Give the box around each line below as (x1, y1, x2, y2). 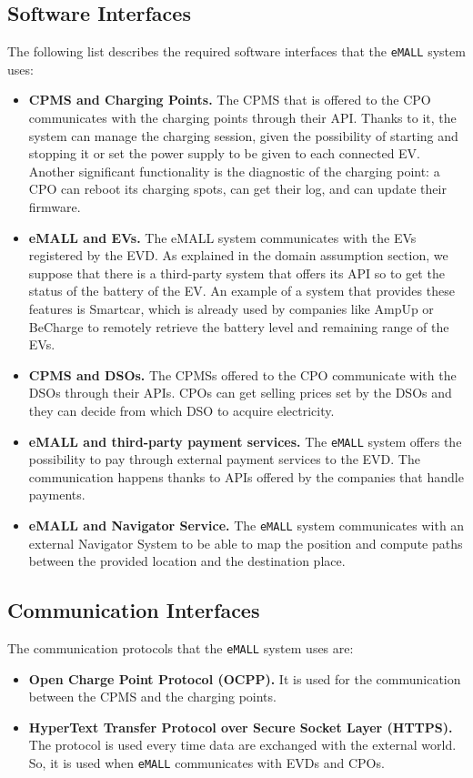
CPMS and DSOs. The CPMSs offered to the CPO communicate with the (28, 365, 457, 384)
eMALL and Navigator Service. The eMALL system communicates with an (28, 515, 465, 534)
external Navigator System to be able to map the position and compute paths (28, 533, 463, 552)
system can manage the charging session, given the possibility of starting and (28, 126, 458, 145)
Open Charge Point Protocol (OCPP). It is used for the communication (28, 669, 461, 688)
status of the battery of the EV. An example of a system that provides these (28, 281, 455, 300)
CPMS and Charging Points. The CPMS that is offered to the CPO (28, 90, 431, 109)
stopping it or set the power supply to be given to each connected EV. (28, 144, 421, 163)
